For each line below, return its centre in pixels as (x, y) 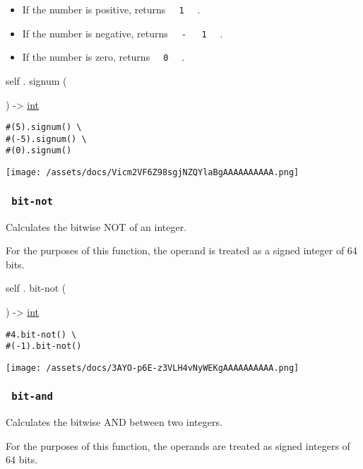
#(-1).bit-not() (44, 346)
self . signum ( (36, 80)
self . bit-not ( (36, 288)
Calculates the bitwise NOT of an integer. (96, 226)
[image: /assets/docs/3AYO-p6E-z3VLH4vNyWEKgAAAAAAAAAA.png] (153, 368)
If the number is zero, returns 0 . (103, 57)
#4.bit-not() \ (41, 334)
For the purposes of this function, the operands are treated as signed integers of (178, 445)
